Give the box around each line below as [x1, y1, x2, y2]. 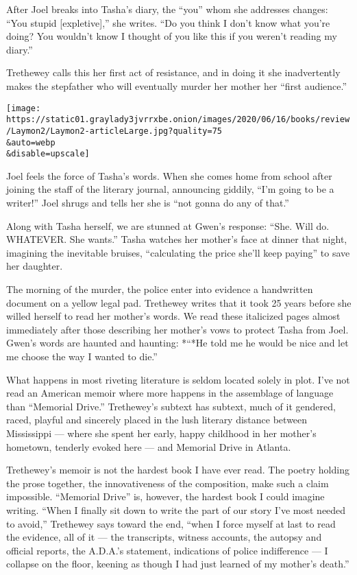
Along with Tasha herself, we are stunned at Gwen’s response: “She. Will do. [6, 218, 330, 233]
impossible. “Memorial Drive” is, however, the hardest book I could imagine [6, 489, 325, 504]
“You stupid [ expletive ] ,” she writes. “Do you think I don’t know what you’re [6, 15, 330, 30]
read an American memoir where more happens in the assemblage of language [6, 386, 334, 400]
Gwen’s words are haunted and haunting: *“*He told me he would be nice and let [6, 336, 349, 350]
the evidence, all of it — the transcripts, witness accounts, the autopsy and [6, 530, 322, 544]
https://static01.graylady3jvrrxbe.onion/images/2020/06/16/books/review [6, 115, 350, 125]
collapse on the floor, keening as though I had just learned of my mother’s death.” [6, 556, 349, 571]
